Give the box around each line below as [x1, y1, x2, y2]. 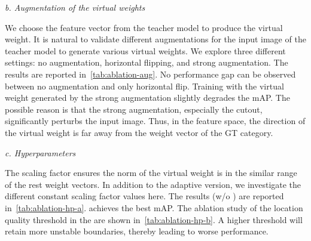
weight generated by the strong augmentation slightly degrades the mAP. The [5, 91, 290, 104]
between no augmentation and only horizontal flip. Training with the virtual [5, 79, 284, 92]
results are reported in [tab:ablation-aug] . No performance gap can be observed [5, 67, 296, 80]
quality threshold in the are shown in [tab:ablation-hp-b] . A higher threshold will [5, 213, 303, 225]
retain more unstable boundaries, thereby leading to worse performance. [5, 225, 269, 237]
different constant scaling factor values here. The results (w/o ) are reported [5, 190, 284, 202]
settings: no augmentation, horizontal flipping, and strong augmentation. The [5, 56, 288, 69]
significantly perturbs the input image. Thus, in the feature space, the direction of [5, 115, 306, 127]
